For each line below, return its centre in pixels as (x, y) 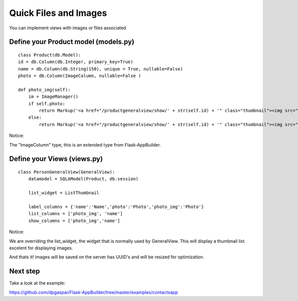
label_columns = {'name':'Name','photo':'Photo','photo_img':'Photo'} (116, 207)
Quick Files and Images (58, 13)
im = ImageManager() (53, 97)
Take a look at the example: (37, 283)
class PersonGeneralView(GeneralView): (67, 172)
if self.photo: (47, 104)
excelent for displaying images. (41, 248)
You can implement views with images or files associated (68, 28)
